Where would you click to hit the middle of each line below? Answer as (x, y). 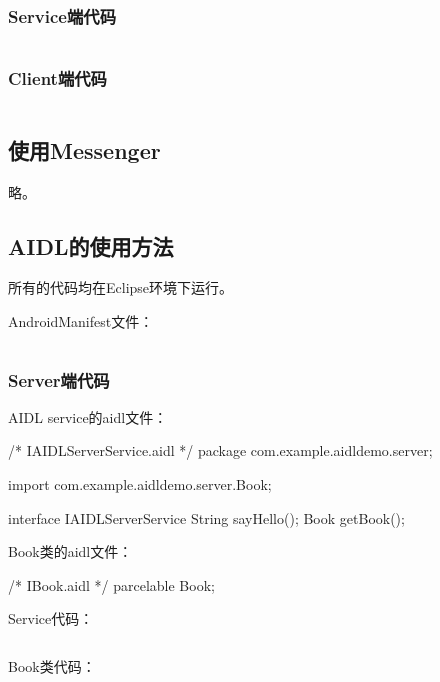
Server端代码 (59, 379)
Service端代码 (62, 15)
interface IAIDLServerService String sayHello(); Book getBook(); (206, 517)
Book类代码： (52, 666)
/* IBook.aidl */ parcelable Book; (111, 584)
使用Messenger (84, 149)
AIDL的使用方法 (91, 245)
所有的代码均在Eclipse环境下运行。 (121, 287)
